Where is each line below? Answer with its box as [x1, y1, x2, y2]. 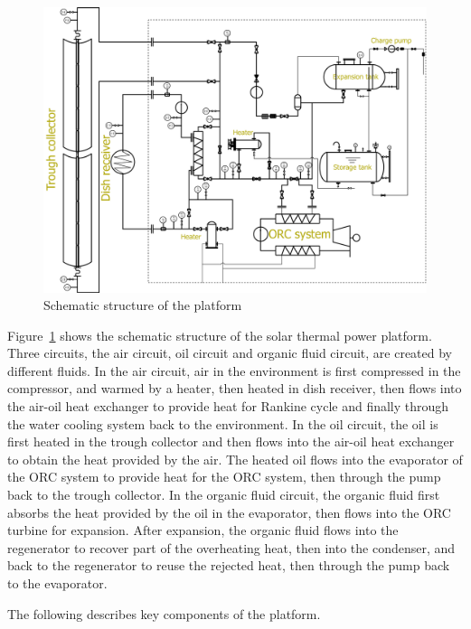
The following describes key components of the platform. [7, 604, 321, 623]
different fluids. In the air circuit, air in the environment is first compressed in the [7, 361, 461, 380]
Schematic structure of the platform [43, 296, 242, 314]
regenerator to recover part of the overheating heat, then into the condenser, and [7, 538, 456, 557]
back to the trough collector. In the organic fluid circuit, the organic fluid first [7, 485, 440, 504]
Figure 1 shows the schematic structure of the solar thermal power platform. [7, 325, 432, 344]
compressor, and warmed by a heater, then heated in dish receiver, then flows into [7, 379, 462, 398]
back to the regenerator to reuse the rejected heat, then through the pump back [7, 556, 450, 575]
